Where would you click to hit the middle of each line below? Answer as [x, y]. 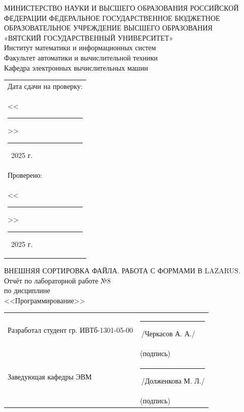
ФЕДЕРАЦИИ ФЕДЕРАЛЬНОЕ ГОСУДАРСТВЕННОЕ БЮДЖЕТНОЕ [112, 18]
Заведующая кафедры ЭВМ [50, 377]
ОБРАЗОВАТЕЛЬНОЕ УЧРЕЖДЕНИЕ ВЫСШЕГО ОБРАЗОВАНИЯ [108, 28]
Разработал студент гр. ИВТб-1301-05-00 [71, 329]
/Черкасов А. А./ [168, 334]
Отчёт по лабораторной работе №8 [58, 280]
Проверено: [25, 175]
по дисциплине [27, 290]
